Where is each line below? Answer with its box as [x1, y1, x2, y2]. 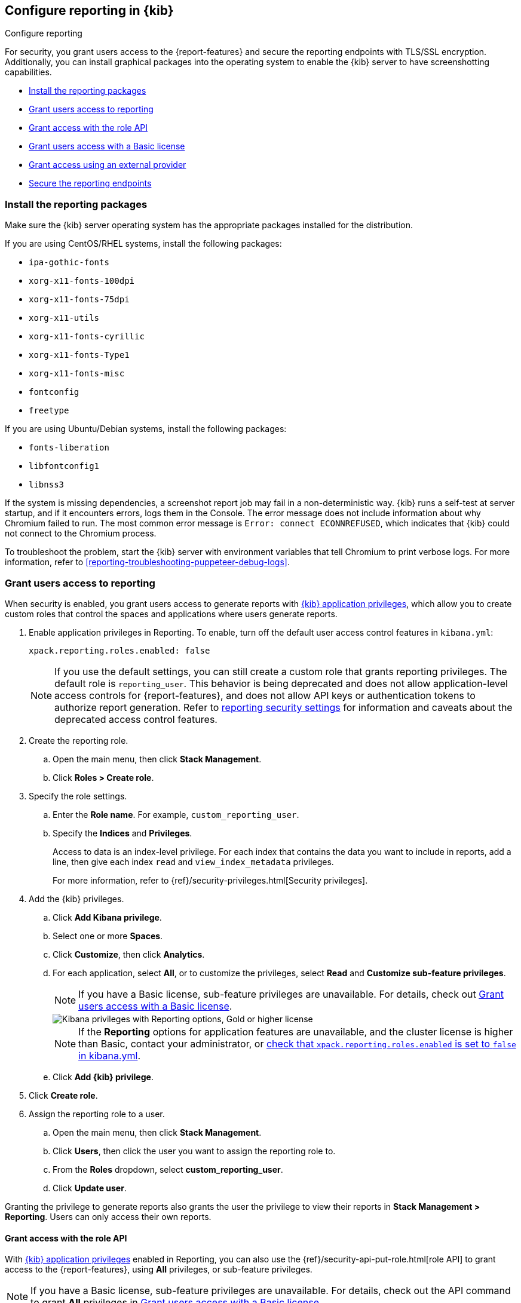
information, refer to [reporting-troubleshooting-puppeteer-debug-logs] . [5, 557, 290, 568]
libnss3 [29, 480, 65, 490]
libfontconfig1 [29, 461, 100, 471]
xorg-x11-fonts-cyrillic [29, 332, 145, 342]
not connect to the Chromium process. [5, 528, 157, 539]
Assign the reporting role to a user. [29, 1108, 165, 1119]
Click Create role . [29, 1090, 98, 1100]
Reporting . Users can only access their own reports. [5, 1211, 212, 1222]
